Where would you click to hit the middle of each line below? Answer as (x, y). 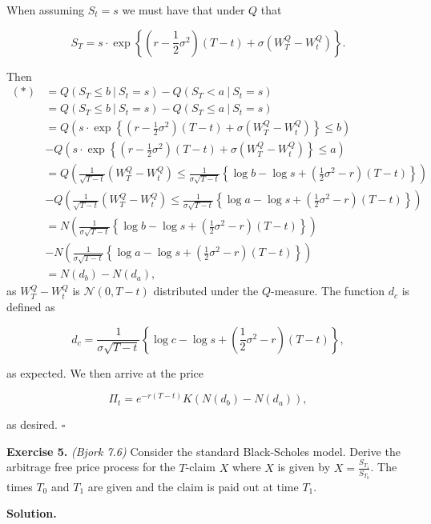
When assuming (45, 10)
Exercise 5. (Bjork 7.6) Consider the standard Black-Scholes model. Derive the (203, 451)
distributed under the (206, 291)
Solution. (32, 513)
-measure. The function (328, 291)
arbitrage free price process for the (91, 467)
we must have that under (183, 10)
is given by (304, 467)
